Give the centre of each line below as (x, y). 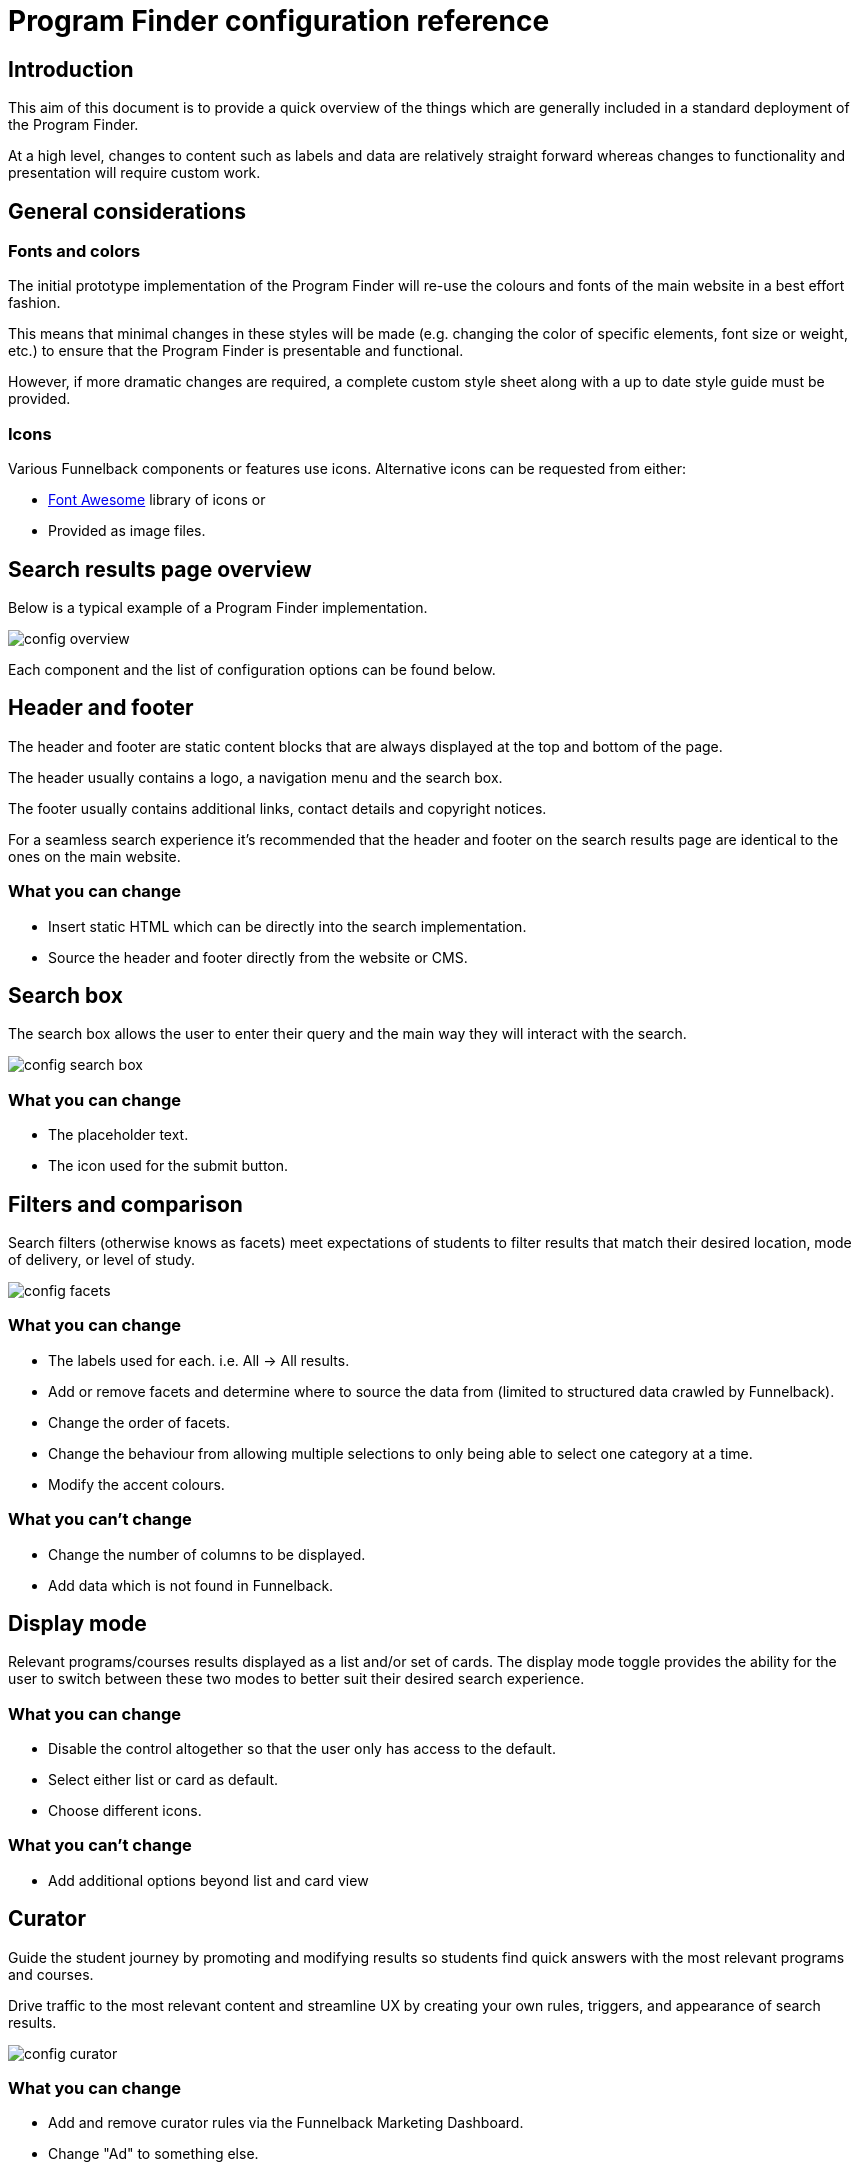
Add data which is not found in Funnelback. (191, 1585)
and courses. (51, 1974)
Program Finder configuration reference (279, 21)
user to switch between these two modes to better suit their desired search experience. (296, 1679)
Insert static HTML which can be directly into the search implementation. (287, 926)
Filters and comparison (125, 1204)
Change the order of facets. (139, 1422)
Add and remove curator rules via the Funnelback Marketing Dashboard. (286, 2123)
